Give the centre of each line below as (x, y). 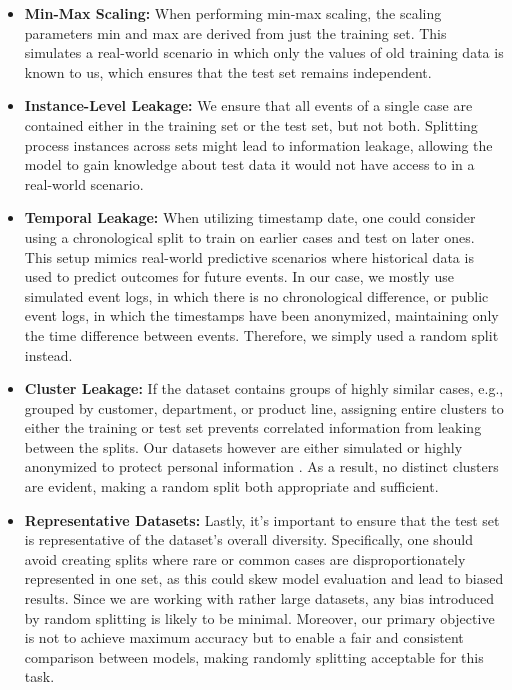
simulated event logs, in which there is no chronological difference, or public (256, 295)
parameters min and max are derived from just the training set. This (235, 32)
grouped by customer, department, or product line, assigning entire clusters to (264, 407)
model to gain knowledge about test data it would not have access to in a (249, 164)
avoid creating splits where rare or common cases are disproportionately (245, 558)
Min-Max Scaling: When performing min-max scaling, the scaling (233, 13)
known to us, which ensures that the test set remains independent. (228, 71)
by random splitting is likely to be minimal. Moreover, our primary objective (259, 617)
